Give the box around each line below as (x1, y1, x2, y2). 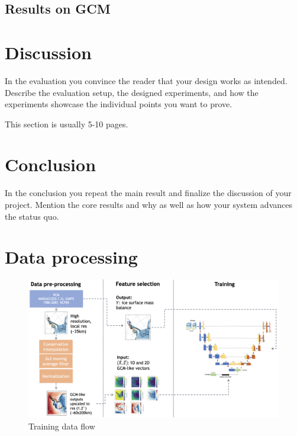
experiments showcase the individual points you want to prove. (5, 98, 233, 110)
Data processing (5, 245, 138, 269)
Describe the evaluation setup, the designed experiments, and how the (5, 86, 259, 98)
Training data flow (28, 420, 95, 432)
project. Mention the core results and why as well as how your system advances (5, 198, 292, 210)
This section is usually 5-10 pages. (5, 117, 128, 130)
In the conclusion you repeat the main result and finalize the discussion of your (5, 187, 292, 199)
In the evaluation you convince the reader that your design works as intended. (5, 74, 288, 86)
